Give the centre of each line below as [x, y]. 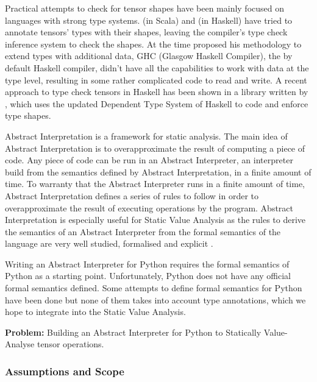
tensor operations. [70, 344]
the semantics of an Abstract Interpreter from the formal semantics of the [143, 231]
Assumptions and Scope [65, 371]
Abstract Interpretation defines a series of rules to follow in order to [132, 195]
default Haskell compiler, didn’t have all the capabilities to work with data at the [157, 67]
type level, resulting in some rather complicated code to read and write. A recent [156, 80]
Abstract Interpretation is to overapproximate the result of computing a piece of [155, 148]
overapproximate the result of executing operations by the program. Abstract [149, 207]
